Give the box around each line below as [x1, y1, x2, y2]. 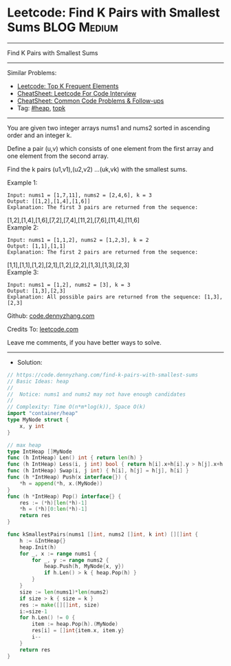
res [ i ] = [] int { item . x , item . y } [32, 627, 125, 634]
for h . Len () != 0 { [19, 614, 76, 621]
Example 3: [7, 268, 39, 276]
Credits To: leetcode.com [7, 325, 79, 333]
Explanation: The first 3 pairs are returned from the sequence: [7, 203, 198, 211]
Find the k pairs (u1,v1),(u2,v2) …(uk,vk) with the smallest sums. [7, 165, 188, 173]
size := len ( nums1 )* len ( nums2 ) [19, 588, 109, 596]
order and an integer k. [7, 131, 72, 139]
